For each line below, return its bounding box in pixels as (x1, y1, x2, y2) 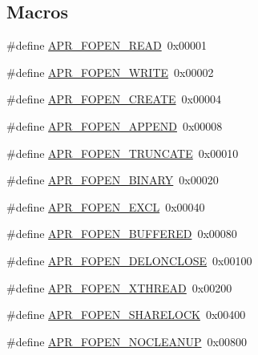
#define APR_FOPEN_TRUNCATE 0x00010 (6, 144, 239, 161)
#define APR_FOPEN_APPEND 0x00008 (6, 117, 223, 134)
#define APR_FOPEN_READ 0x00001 (6, 37, 208, 54)
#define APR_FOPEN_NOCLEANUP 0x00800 (6, 333, 247, 349)
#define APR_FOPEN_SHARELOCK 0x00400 (6, 306, 246, 323)
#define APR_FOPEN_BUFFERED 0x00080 (6, 225, 237, 242)
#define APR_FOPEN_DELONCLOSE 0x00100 (6, 252, 252, 268)
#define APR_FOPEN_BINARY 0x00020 (6, 171, 219, 188)
